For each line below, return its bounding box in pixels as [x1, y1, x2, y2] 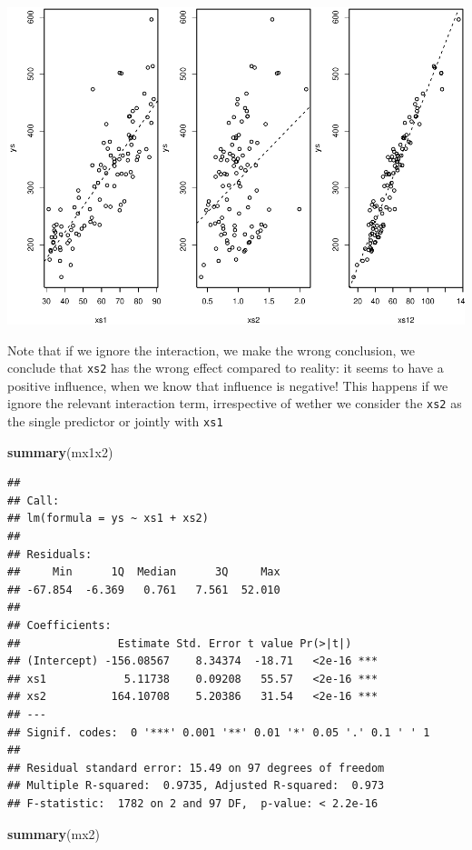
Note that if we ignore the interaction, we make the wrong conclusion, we [7, 340, 415, 359]
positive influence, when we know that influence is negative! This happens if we [7, 375, 448, 395]
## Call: [7, 494, 60, 507]
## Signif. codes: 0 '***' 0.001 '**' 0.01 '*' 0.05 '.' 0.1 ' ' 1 [7, 725, 430, 739]
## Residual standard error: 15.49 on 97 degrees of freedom [7, 761, 385, 775]
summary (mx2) [7, 824, 101, 843]
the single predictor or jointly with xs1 [7, 412, 223, 431]
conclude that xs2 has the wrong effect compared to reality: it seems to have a [7, 358, 444, 377]
